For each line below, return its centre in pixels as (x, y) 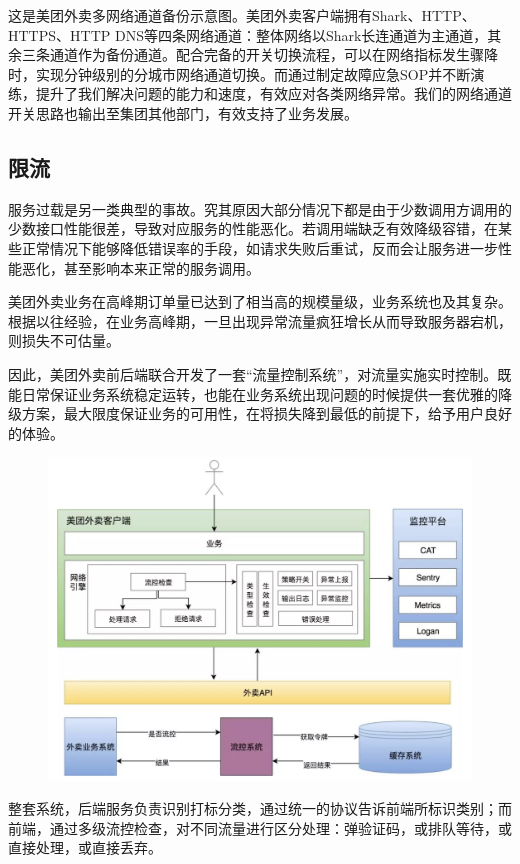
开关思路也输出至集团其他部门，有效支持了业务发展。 (183, 112)
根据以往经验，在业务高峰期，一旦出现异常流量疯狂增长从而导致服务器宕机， (260, 320)
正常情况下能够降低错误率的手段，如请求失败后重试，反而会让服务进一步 (259, 247)
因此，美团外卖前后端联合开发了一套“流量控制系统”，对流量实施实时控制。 (253, 373)
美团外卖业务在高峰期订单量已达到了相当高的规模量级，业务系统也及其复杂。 (260, 301)
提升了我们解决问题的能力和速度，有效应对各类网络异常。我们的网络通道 (273, 93)
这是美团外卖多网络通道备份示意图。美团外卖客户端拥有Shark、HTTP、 (242, 15)
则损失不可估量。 (64, 340)
